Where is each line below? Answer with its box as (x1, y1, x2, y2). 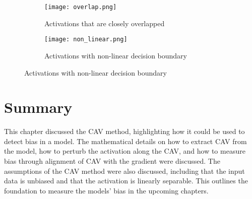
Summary (4, 97, 73, 117)
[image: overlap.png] (44, 4, 117, 11)
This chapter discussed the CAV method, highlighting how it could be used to (4, 126, 245, 137)
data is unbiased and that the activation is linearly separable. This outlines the (4, 175, 248, 186)
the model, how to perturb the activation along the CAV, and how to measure (4, 146, 245, 156)
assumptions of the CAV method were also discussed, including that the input (4, 165, 245, 176)
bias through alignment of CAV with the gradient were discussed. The (4, 156, 220, 166)
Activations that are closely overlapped (44, 18, 165, 28)
